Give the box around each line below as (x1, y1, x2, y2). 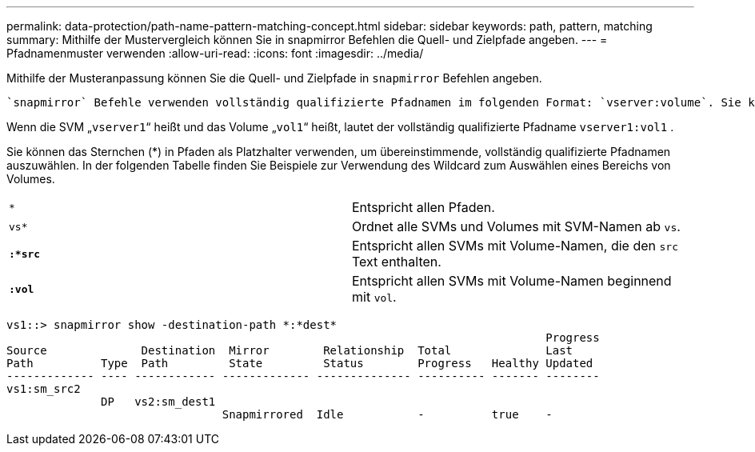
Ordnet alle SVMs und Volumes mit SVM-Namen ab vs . (352, 218, 681, 234)
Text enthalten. (352, 254, 441, 270)
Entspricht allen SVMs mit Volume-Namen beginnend (352, 273, 672, 289)
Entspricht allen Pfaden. (352, 199, 495, 215)
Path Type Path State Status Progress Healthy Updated (6, 357, 593, 370)
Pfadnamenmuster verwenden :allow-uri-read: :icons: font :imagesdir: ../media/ (6, 46, 424, 60)
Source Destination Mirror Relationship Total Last (6, 344, 573, 357)
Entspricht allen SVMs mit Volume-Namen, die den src (352, 238, 678, 254)
